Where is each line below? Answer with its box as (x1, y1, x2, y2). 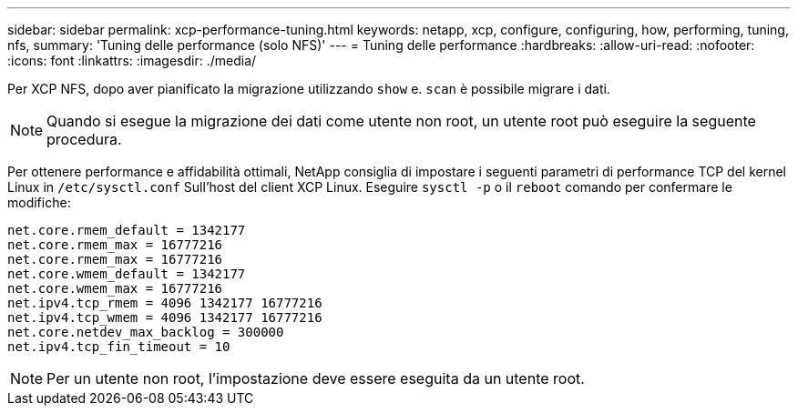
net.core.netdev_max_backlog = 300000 (7, 325, 284, 339)
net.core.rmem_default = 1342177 (7, 223, 246, 237)
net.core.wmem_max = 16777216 (7, 281, 223, 296)
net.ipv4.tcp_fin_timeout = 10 (7, 339, 230, 354)
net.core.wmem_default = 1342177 (7, 267, 246, 281)
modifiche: (7, 195, 71, 210)
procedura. (46, 130, 122, 148)
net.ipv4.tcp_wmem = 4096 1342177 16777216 (7, 310, 322, 325)
